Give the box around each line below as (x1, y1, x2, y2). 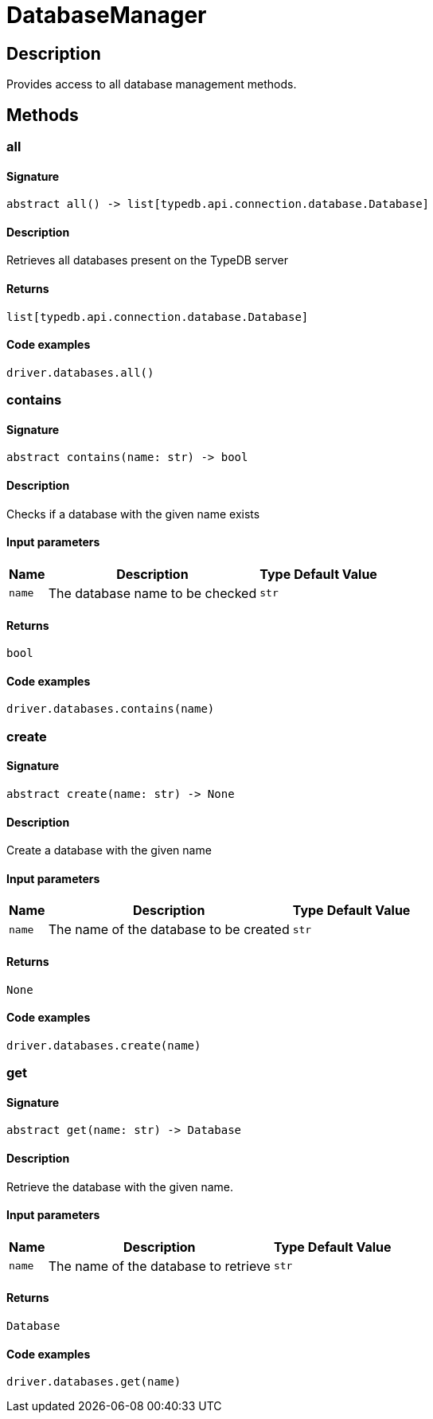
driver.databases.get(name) (6, 1375, 181, 1389)
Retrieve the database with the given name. (6, 1179, 234, 1194)
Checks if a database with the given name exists (6, 506, 260, 521)
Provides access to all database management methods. (6, 77, 297, 92)
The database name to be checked (48, 584, 257, 601)
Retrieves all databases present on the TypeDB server (6, 253, 288, 268)
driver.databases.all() (6, 365, 154, 379)
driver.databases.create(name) (6, 1038, 201, 1052)
